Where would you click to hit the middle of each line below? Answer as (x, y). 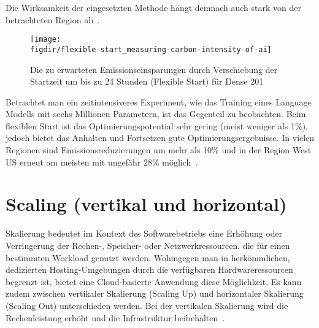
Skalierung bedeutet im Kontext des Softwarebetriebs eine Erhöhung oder (144, 233)
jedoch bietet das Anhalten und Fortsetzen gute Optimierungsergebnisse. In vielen (160, 138)
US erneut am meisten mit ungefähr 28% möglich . (102, 162)
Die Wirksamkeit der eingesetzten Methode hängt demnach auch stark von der (154, 7)
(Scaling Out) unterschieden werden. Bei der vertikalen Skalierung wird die (147, 305)
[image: (46, 40)
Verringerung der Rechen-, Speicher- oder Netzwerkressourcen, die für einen (148, 245)
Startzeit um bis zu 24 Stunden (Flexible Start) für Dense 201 (147, 81)
